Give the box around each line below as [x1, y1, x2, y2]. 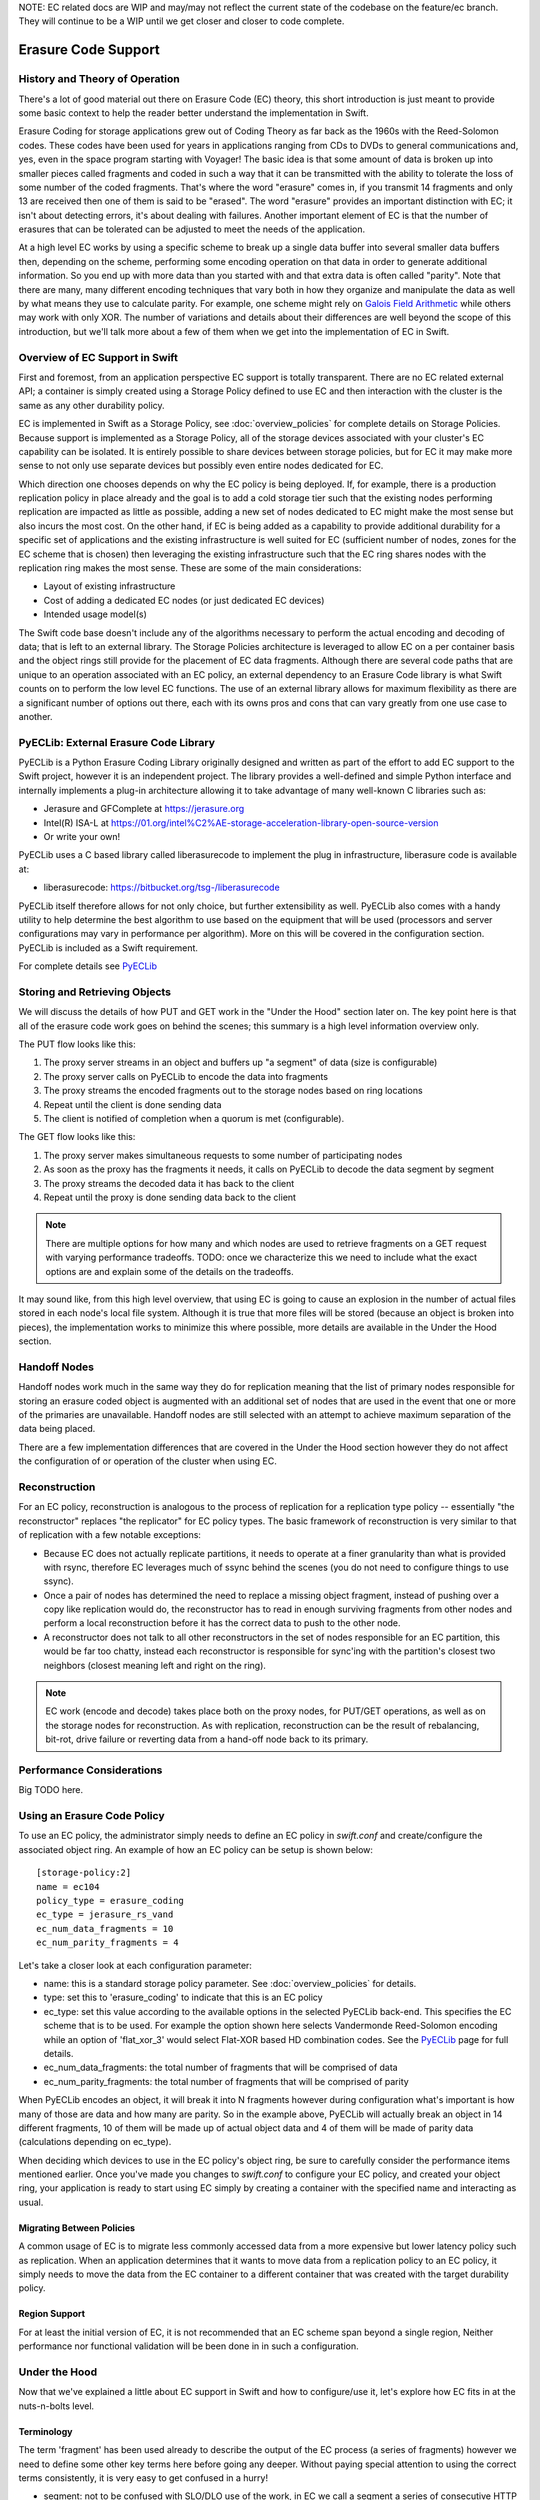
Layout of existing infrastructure [43, 580, 176, 592]
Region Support [18, 2308, 85, 2320]
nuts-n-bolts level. [18, 2400, 95, 2412]
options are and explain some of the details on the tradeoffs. [45, 1265, 294, 1277]
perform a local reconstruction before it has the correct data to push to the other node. [43, 1617, 401, 1629]
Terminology [18, 2425, 73, 2437]
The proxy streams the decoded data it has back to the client [43, 1177, 295, 1189]
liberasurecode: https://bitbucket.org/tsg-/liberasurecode [43, 881, 280, 894]
